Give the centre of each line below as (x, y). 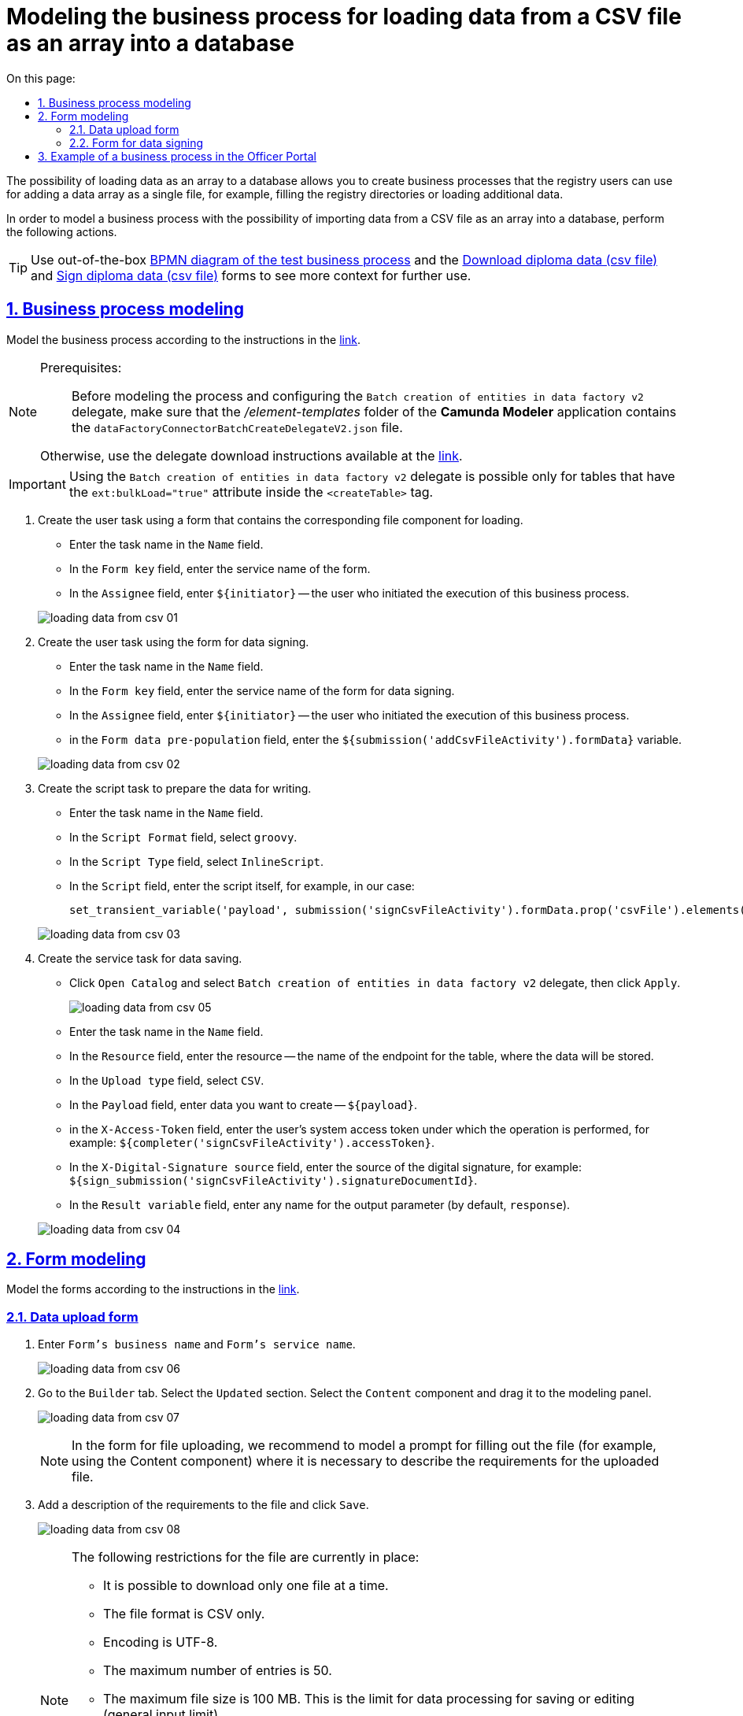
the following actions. (62, 231)
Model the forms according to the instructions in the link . (153, 1289)
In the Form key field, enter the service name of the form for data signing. (262, 690)
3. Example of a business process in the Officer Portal (177, 156)
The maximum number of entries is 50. (218, 1671)
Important (37, 484)
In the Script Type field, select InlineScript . (197, 861)
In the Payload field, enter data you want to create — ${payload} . (244, 1104)
